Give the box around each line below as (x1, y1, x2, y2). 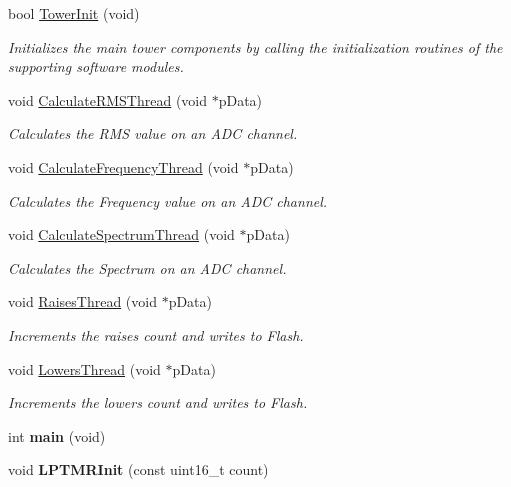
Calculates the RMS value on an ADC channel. (8, 123, 298, 144)
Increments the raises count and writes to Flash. (8, 324, 304, 345)
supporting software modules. (8, 56, 184, 77)
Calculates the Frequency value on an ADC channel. (8, 190, 328, 211)
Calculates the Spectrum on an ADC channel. (8, 257, 287, 278)
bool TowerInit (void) (8, 3, 140, 23)
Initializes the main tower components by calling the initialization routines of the (8, 36, 503, 57)
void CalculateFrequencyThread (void (8, 156, 239, 177)
